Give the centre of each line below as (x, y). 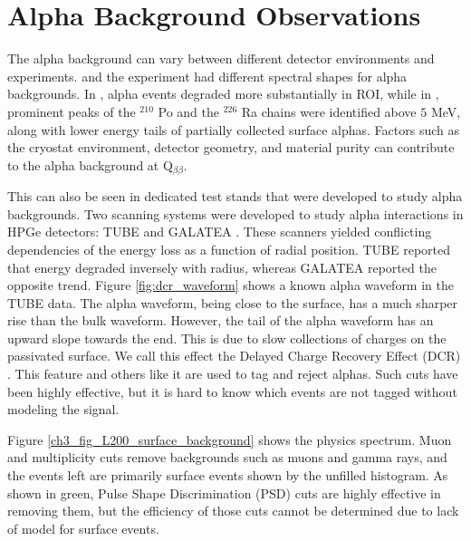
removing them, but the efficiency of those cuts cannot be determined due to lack (233, 511)
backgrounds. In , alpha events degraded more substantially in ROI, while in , (223, 94)
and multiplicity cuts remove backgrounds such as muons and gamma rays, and (227, 457)
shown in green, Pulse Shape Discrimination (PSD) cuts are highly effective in (224, 493)
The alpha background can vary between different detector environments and (221, 58)
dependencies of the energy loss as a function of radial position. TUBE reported (229, 249)
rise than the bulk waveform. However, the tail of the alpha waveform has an (221, 320)
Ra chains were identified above (329, 111)
